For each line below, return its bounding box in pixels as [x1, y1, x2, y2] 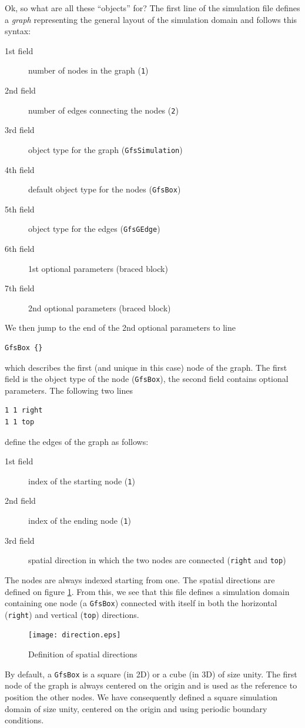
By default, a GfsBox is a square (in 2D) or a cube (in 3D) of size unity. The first [5, 667, 297, 680]
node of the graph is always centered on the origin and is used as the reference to [5, 679, 297, 692]
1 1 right [5, 406, 43, 415]
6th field [5, 242, 35, 255]
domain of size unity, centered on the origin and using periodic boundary [5, 702, 267, 714]
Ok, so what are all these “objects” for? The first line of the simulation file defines [5, 2, 300, 14]
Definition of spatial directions [28, 648, 138, 660]
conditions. [5, 714, 44, 726]
